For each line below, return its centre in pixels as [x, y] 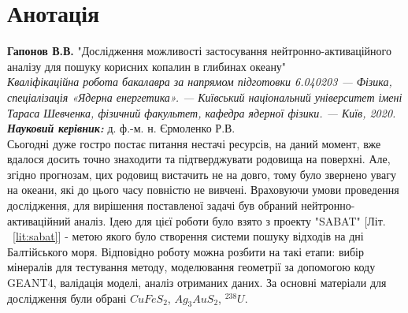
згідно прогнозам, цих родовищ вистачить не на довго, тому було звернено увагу [202, 174]
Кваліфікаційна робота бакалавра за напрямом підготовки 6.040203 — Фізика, [200, 82]
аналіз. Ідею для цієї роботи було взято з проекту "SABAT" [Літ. [230, 220]
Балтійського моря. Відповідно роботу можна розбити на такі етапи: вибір [185, 251]
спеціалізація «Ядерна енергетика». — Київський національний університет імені [205, 97]
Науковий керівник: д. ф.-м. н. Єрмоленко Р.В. [121, 128]
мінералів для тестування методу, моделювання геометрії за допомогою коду [191, 267]
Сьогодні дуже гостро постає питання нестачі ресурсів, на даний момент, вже [194, 143]
